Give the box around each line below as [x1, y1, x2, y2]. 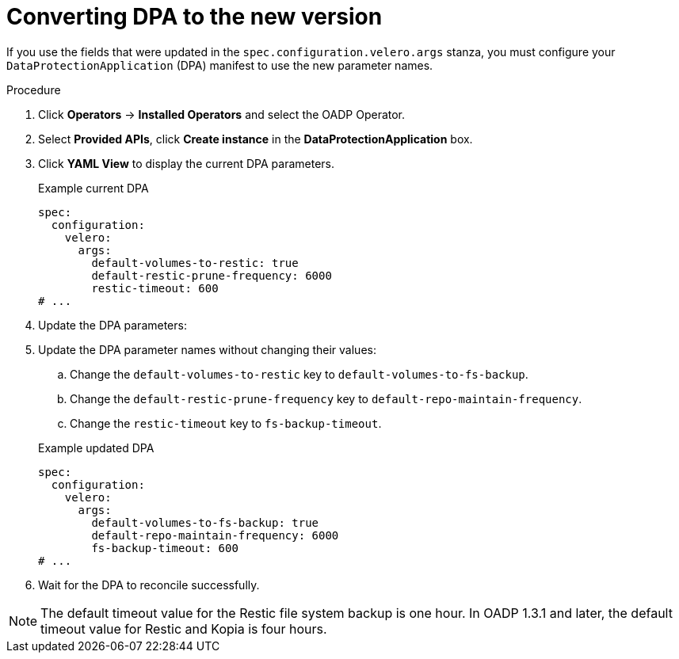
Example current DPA [38, 181, 149, 195]
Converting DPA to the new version [6, 3, 383, 30]
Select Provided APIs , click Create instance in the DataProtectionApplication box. [38, 131, 473, 146]
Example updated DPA [38, 440, 154, 455]
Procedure [6, 82, 61, 97]
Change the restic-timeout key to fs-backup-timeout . [70, 416, 382, 430]
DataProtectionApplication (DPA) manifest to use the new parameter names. [6, 58, 433, 72]
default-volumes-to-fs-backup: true [91, 516, 319, 529]
